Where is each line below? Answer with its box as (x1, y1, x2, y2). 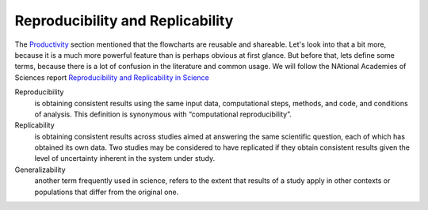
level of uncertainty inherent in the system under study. (34, 154, 216, 163)
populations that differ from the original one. (34, 187, 179, 197)
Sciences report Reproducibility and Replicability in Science (14, 72, 210, 82)
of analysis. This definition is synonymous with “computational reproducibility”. (34, 109, 292, 119)
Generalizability (14, 165, 67, 174)
